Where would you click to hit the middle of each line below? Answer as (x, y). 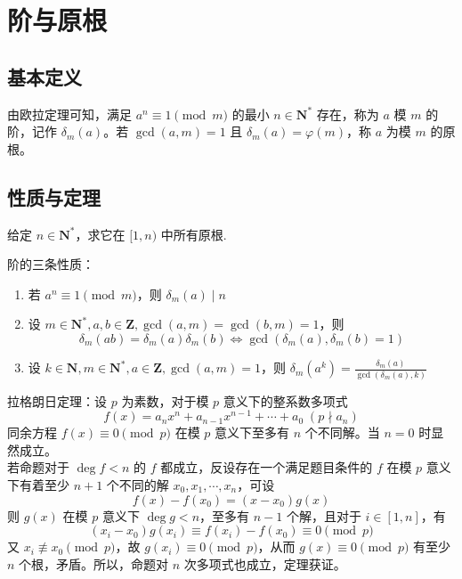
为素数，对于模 (165, 400)
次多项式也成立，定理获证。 (265, 563)
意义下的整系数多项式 (285, 400)
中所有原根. (194, 234)
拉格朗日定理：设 (57, 400)
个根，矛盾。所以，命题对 (94, 563)
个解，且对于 (324, 515)
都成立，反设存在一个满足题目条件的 (267, 467)
